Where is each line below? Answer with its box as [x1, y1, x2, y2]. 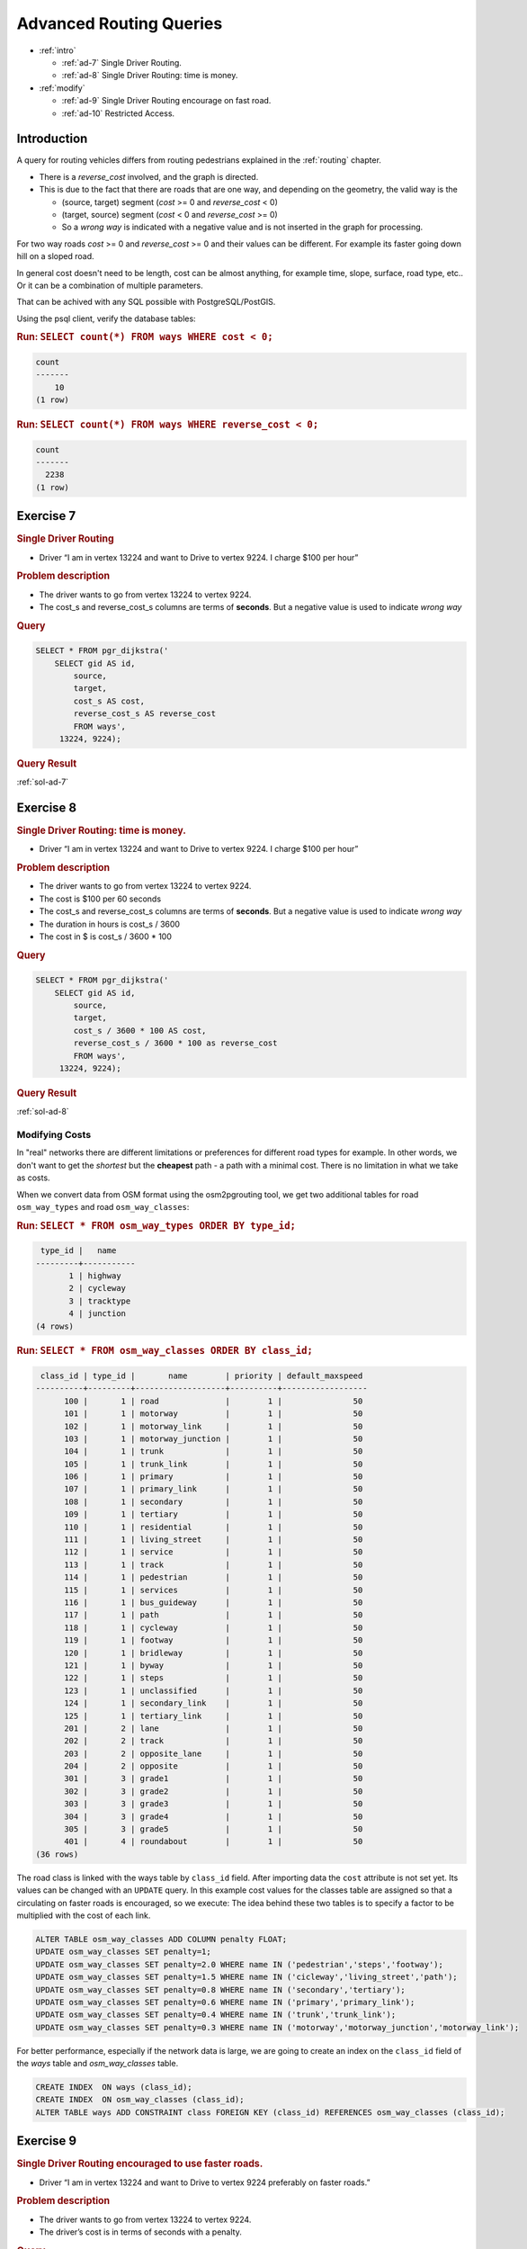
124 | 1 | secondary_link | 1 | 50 [64, 1698, 363, 1708]
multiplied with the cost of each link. [16, 1910, 151, 1921]
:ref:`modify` [39, 82, 85, 94]
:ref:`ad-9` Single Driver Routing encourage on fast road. [61, 95, 272, 106]
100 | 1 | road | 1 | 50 [64, 1395, 363, 1406]
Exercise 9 [16, 2133, 76, 2149]
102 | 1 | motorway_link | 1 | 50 [64, 1421, 363, 1431]
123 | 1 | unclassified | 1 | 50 [64, 1685, 363, 1696]
